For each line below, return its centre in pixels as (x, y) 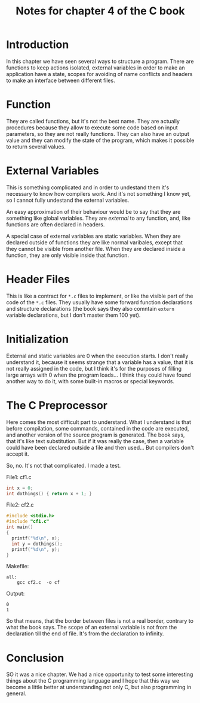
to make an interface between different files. (61, 80)
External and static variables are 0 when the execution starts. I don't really (97, 356)
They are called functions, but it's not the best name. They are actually (93, 121)
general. (16, 693)
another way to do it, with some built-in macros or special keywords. (90, 381)
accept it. (18, 454)
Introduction (38, 45)
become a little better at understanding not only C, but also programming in (99, 687)
